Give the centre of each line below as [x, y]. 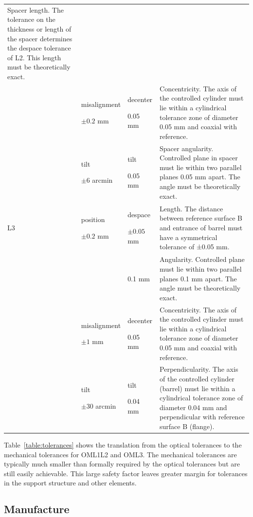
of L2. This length [34, 57]
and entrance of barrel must [201, 227]
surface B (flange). [187, 426]
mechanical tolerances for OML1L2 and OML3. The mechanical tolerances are [120, 454]
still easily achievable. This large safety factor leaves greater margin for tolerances [126, 473]
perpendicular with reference [202, 417]
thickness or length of [39, 28]
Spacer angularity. [187, 148]
